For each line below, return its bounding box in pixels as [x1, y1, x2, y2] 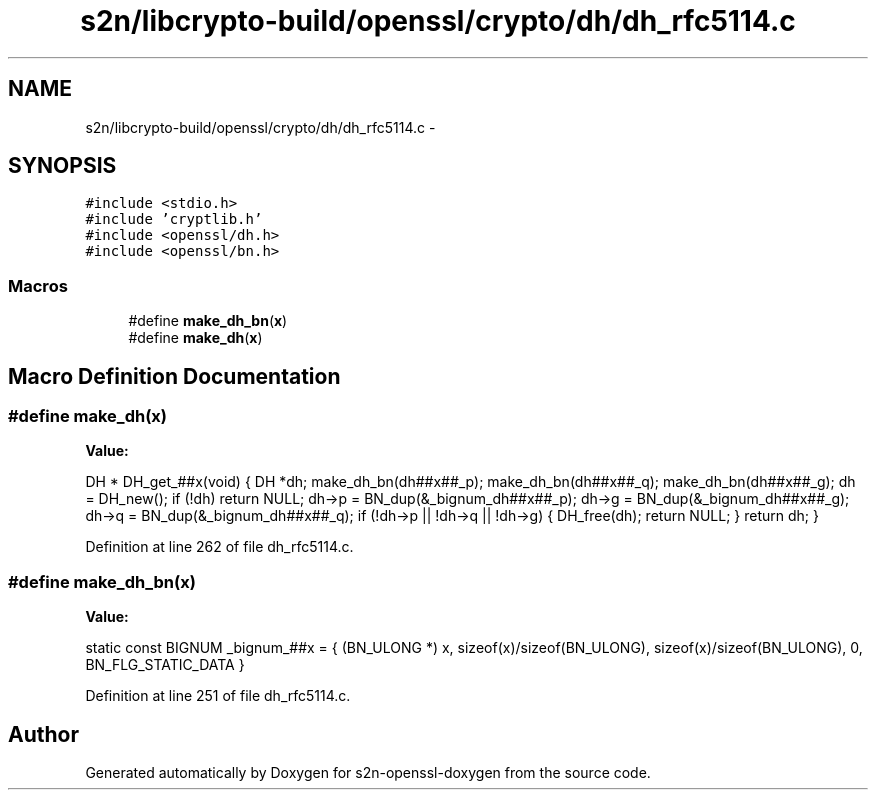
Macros [8, 275, 68, 296]
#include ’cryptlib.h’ [85, 211, 263, 228]
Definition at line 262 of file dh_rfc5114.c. [85, 538, 354, 556]
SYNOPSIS [8, 153, 117, 179]
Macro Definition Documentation [8, 363, 341, 389]
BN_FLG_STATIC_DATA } [85, 656, 245, 674]
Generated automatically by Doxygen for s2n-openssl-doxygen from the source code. [85, 764, 651, 781]
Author [8, 721, 79, 747]
